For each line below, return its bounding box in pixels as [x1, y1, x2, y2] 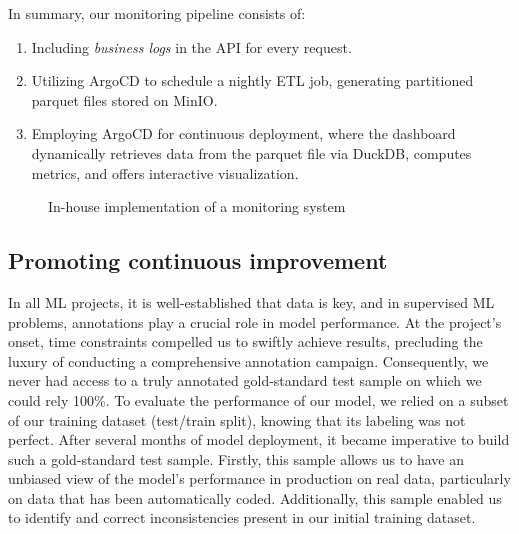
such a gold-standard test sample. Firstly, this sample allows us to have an [8, 448, 464, 469]
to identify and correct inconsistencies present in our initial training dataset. [8, 507, 476, 528]
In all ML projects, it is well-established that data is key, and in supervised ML [8, 291, 495, 312]
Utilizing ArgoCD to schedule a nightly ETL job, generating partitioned [31, 70, 474, 91]
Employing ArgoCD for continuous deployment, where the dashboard [31, 123, 456, 144]
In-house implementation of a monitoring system [48, 196, 346, 217]
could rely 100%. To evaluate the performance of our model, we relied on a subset [8, 389, 509, 410]
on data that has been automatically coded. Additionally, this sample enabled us [8, 487, 502, 508]
